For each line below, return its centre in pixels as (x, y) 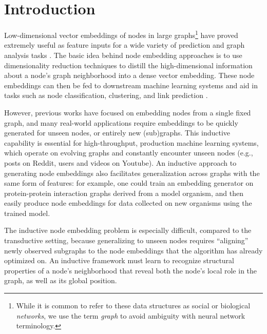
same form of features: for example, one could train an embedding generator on (129, 183)
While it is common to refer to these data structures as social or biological (133, 306)
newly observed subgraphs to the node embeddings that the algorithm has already (133, 250)
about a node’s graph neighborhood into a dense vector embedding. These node (129, 75)
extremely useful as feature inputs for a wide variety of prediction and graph (125, 45)
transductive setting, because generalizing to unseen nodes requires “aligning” (126, 240)
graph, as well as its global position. (61, 280)
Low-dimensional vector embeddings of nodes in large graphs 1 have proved (121, 34)
